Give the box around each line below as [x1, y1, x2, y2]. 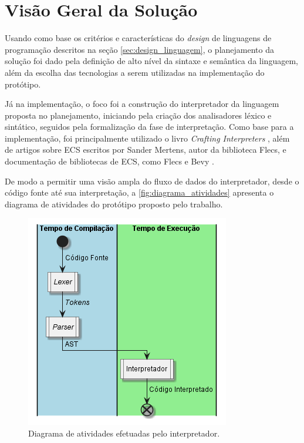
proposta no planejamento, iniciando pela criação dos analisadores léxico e [5, 109, 272, 121]
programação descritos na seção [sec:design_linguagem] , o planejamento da [5, 43, 274, 55]
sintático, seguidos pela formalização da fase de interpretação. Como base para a [5, 120, 294, 133]
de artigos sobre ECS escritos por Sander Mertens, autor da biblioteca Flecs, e [5, 143, 286, 156]
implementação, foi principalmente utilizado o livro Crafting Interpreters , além [5, 132, 290, 144]
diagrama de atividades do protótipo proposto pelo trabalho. [5, 197, 223, 210]
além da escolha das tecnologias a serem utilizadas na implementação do [5, 66, 265, 78]
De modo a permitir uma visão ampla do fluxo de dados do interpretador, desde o [5, 174, 299, 187]
